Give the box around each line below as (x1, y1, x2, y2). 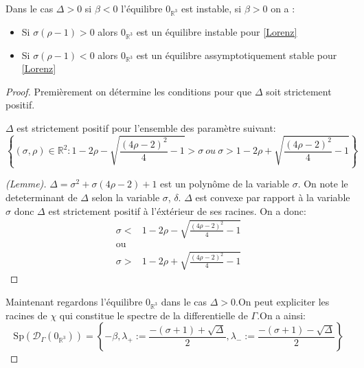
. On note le (297, 176, 348, 191)
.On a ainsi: (257, 308, 306, 322)
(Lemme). (5, 176, 47, 191)
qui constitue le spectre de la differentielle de (59, 308, 248, 322)
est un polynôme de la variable (160, 176, 290, 191)
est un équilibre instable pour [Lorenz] (136, 24, 297, 38)
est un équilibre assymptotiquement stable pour (136, 47, 337, 62)
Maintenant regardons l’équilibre (5, 294, 143, 308)
